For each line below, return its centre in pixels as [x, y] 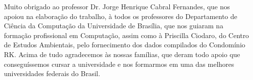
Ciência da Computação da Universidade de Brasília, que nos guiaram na [114, 26]
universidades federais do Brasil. [52, 73]
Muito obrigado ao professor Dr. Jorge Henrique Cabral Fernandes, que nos [117, 6]
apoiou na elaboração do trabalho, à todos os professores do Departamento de [121, 16]
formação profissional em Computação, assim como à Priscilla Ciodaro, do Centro [126, 35]
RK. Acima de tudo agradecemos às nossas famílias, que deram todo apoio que [122, 54]
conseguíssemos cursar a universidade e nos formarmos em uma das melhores [119, 64]
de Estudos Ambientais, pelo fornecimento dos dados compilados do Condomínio [125, 45]
